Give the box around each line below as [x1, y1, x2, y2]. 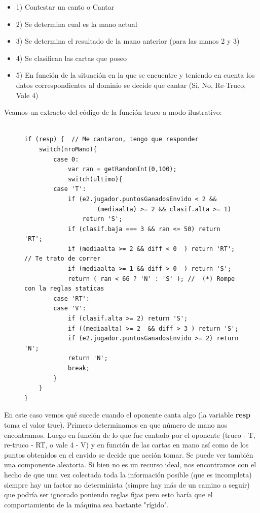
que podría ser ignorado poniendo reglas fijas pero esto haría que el [4, 489, 213, 500]
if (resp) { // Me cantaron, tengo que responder [24, 136, 199, 143]
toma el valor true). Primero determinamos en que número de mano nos [4, 419, 228, 430]
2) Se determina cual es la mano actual [16, 18, 137, 29]
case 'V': [53, 305, 86, 312]
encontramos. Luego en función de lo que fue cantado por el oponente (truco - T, [4, 429, 255, 440]
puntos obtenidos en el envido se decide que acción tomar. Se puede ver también [4, 449, 253, 460]
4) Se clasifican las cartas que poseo [16, 52, 127, 63]
